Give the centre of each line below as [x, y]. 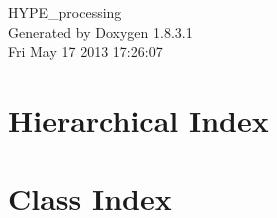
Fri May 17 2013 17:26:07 [85, 51]
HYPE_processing [65, 12]
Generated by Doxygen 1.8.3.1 [100, 31]
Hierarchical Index [138, 119]
